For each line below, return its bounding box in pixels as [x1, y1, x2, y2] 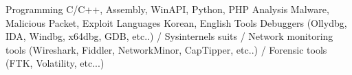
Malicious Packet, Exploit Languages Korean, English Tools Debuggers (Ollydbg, [5, 15, 347, 30]
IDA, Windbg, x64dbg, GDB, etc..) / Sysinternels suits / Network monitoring [5, 29, 333, 43]
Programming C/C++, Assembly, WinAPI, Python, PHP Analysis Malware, [5, 2, 329, 16]
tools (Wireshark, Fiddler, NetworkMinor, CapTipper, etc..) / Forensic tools [5, 42, 327, 56]
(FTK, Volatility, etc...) [5, 56, 104, 70]
